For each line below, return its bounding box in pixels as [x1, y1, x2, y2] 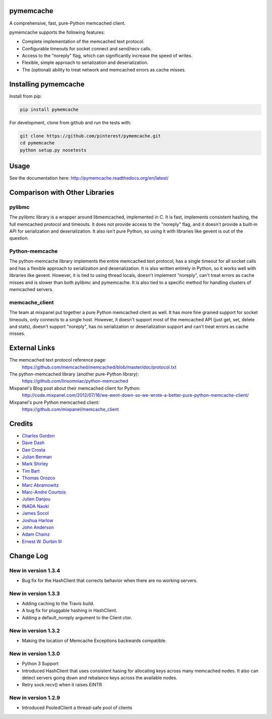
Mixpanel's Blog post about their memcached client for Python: [9, 385, 141, 391]
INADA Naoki [22, 503, 49, 509]
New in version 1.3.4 [9, 567, 60, 574]
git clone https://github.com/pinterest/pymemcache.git [20, 133, 161, 138]
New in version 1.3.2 [9, 627, 60, 634]
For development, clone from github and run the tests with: [9, 119, 131, 125]
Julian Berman [22, 454, 52, 460]
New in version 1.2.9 [9, 694, 60, 701]
